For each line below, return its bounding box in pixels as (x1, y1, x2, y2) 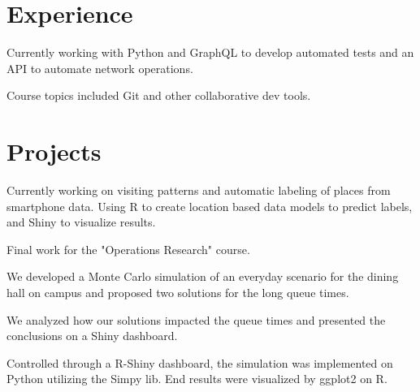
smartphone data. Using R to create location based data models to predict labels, (6, 197, 413, 214)
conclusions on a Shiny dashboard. (6, 327, 178, 344)
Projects (6, 135, 102, 168)
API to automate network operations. (6, 59, 193, 76)
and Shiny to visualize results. (6, 213, 156, 230)
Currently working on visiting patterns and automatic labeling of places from (6, 182, 391, 199)
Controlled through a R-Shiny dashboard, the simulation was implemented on (6, 354, 393, 371)
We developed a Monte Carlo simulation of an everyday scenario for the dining (6, 268, 399, 285)
